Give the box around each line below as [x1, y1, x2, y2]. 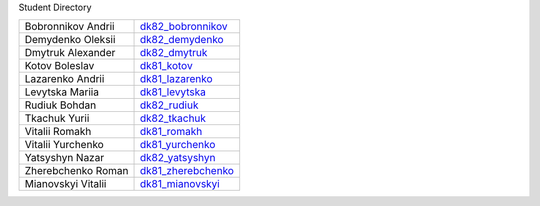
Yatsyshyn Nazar [24, 151, 105, 165]
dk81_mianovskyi [139, 177, 220, 191]
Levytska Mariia [24, 85, 100, 99]
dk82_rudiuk [139, 98, 199, 112]
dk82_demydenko [139, 33, 224, 47]
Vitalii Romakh [24, 125, 92, 139]
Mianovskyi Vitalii [24, 177, 107, 191]
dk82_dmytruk [139, 46, 208, 60]
